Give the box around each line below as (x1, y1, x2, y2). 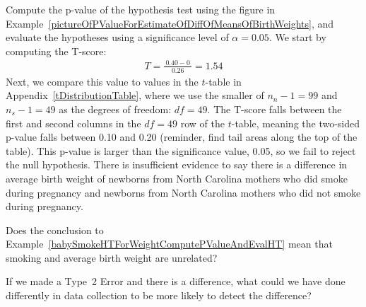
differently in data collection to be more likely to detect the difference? (6, 288, 312, 303)
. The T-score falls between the (207, 101, 342, 116)
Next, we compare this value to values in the (6, 74, 199, 88)
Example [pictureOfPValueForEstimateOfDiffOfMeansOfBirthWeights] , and (6, 16, 334, 30)
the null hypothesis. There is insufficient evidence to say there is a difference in (6, 157, 348, 172)
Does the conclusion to (6, 222, 104, 237)
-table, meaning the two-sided (231, 115, 360, 130)
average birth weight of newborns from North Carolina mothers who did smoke (6, 170, 348, 185)
